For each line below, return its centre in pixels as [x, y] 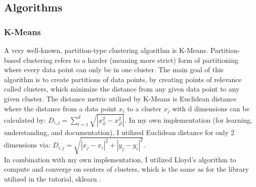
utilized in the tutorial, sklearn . [53, 178]
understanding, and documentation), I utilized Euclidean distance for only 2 [119, 132]
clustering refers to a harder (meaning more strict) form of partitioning [130, 60]
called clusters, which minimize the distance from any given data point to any [122, 89]
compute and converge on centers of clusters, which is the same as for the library [127, 169]
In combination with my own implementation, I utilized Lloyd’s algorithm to [120, 159]
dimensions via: [27, 145]
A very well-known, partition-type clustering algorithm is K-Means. [106, 50]
